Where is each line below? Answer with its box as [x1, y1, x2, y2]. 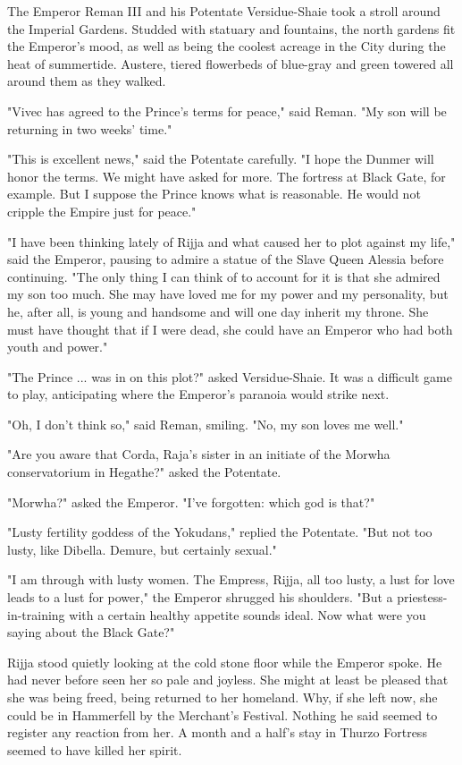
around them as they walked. [7, 72, 166, 90]
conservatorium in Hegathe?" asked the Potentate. [7, 463, 281, 481]
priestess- [397, 588, 448, 607]
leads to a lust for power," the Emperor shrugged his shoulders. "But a [7, 588, 393, 607]
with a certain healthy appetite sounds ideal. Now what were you [69, 605, 426, 624]
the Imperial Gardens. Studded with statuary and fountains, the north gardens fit [7, 19, 456, 38]
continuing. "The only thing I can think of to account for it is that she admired [7, 267, 441, 285]
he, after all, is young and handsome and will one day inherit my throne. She [7, 302, 429, 320]
